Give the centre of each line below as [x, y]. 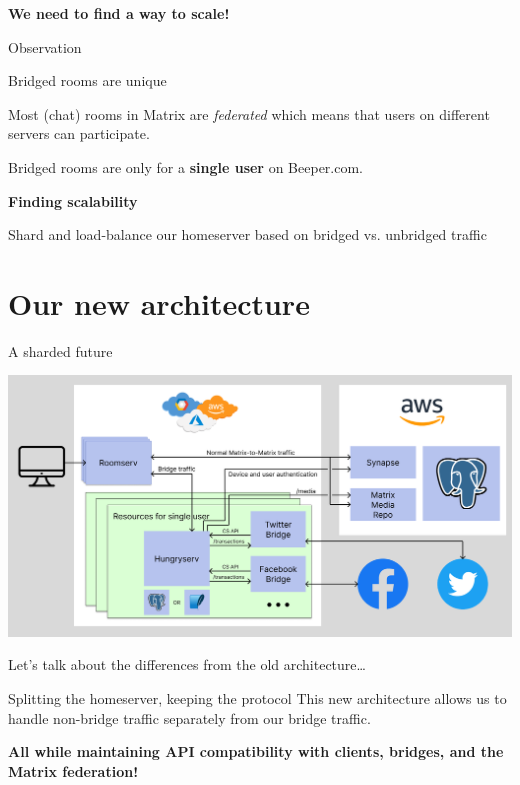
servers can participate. [79, 133]
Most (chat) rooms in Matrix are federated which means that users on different [249, 113]
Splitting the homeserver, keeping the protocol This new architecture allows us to [257, 698]
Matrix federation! [73, 770]
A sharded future [60, 350]
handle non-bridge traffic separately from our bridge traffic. [189, 717]
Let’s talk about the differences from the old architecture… [187, 664]
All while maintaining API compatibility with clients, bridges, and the [256, 751]
